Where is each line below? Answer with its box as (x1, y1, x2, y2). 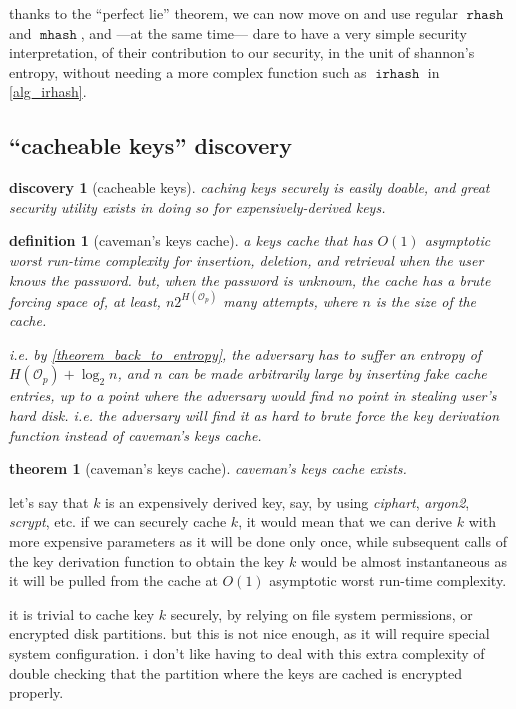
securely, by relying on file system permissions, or (170, 603, 473, 624)
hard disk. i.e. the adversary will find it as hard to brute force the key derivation (9, 405, 500, 426)
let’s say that (9, 491, 89, 512)
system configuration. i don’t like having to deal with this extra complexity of (9, 642, 485, 663)
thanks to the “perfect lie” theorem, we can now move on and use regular (9, 3, 459, 23)
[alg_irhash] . (9, 81, 87, 102)
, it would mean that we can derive (238, 511, 453, 532)
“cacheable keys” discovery (9, 130, 293, 161)
